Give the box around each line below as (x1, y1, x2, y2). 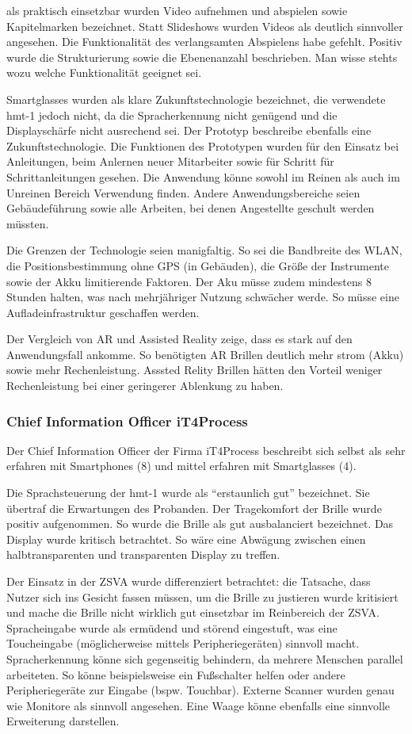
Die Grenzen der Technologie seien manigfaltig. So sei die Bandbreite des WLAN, (6, 242, 402, 258)
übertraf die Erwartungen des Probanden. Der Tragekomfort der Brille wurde (6, 499, 382, 516)
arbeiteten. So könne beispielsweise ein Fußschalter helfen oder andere (6, 666, 345, 682)
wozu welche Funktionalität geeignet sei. (6, 64, 202, 81)
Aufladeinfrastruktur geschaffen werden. (6, 304, 200, 320)
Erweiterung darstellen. (6, 713, 120, 729)
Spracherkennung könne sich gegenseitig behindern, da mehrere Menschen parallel (6, 651, 403, 667)
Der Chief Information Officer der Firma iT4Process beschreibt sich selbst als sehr (6, 442, 406, 458)
